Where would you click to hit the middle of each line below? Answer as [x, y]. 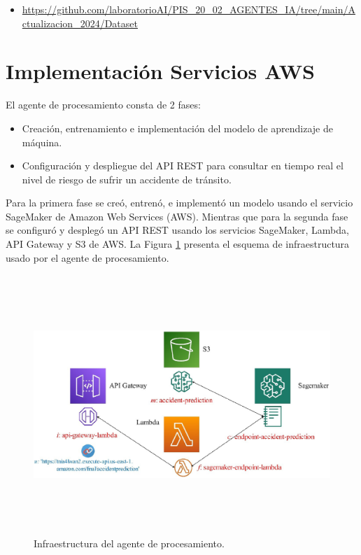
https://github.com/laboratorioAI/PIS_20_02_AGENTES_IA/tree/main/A [189, 9]
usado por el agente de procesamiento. [87, 257]
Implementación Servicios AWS [160, 71]
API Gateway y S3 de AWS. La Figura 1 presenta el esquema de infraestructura [178, 244]
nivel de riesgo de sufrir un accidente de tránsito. [127, 179]
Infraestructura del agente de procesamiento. [129, 543]
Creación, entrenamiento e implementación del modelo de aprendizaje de [178, 128]
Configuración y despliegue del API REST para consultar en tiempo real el [183, 166]
